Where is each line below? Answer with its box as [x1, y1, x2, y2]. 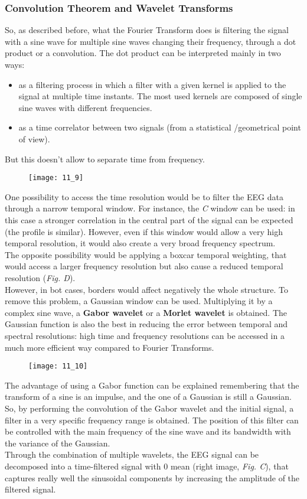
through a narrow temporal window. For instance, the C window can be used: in [5, 202, 295, 214]
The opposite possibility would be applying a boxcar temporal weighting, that [5, 248, 287, 260]
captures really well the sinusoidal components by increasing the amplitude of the [5, 471, 300, 484]
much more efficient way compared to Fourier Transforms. [5, 341, 214, 353]
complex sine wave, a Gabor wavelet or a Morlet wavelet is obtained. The [5, 306, 288, 318]
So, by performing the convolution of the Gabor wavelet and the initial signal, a [5, 402, 294, 414]
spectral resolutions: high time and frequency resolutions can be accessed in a [5, 329, 285, 341]
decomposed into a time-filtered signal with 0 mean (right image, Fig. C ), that [5, 459, 289, 472]
